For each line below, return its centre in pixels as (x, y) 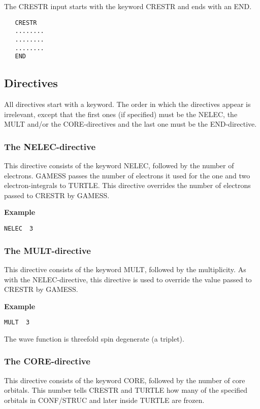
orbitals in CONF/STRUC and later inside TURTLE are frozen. (104, 400)
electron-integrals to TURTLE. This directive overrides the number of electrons (127, 185)
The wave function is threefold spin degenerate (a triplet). (94, 338)
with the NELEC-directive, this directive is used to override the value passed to (128, 279)
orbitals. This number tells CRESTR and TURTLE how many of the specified (126, 390)
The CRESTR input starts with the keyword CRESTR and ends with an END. (128, 6)
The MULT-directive (47, 250)
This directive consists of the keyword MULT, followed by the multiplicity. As (125, 269)
